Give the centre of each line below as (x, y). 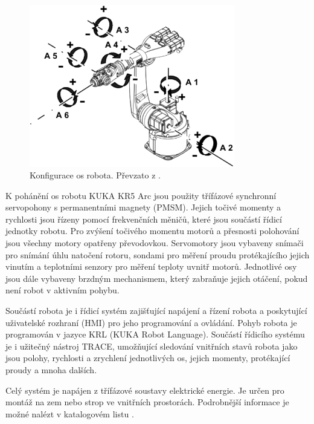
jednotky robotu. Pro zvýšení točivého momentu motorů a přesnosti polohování (152, 231)
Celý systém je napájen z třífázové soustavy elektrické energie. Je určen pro (145, 390)
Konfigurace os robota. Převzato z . (95, 175)
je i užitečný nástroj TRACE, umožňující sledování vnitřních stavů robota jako (152, 346)
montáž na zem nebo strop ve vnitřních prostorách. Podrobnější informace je (147, 402)
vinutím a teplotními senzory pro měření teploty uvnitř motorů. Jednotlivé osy (151, 266)
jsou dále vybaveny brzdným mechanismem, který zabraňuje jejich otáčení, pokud (157, 278)
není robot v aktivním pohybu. (62, 290)
